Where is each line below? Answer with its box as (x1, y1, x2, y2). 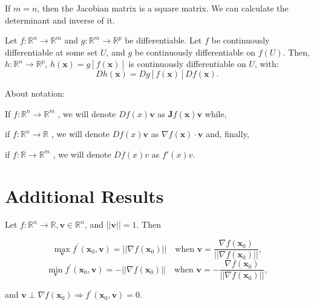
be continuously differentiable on (134, 45, 256, 58)
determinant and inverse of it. (5, 13, 115, 26)
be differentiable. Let (125, 34, 202, 47)
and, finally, (206, 127, 249, 140)
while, (204, 107, 227, 120)
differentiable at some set (5, 45, 98, 58)
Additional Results (5, 183, 164, 208)
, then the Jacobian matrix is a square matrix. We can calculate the (37, 2, 289, 14)
